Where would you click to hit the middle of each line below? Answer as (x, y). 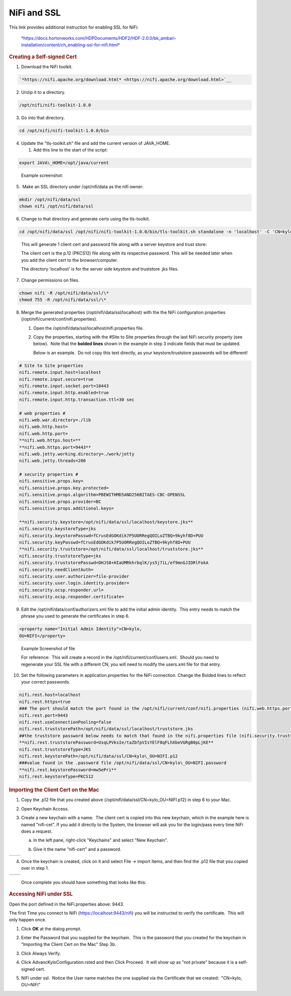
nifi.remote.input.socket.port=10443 (64, 386)
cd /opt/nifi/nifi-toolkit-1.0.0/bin (64, 130)
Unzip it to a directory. (43, 92)
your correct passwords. (46, 682)
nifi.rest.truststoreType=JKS (55, 749)
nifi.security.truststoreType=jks (60, 556)
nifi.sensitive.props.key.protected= (64, 488)
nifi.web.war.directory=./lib (55, 420)
